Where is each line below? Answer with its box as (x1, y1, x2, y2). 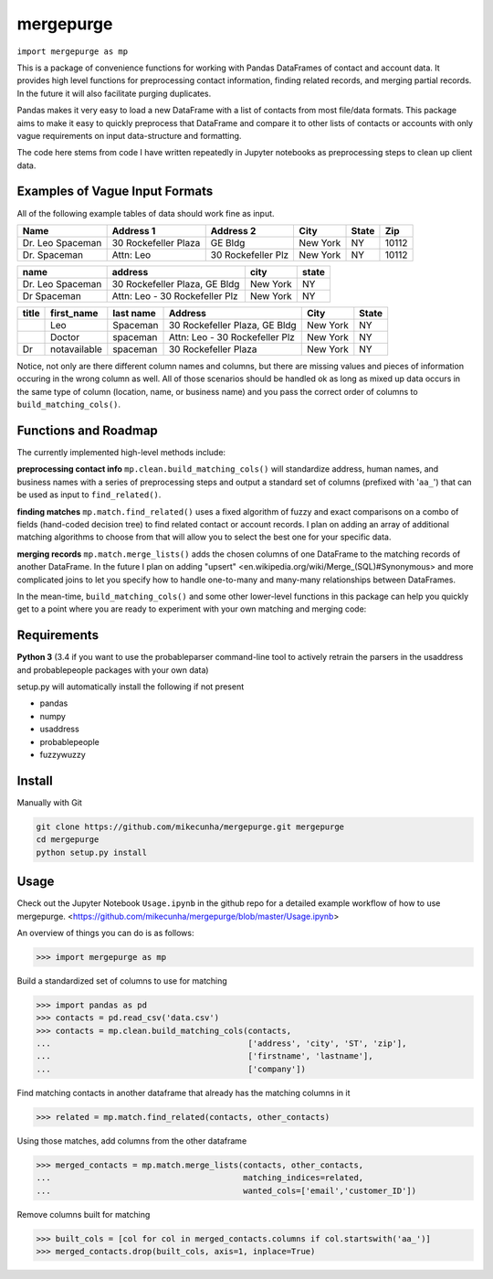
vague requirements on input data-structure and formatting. (16, 130, 242, 141)
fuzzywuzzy (39, 749, 86, 760)
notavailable (50, 343, 102, 356)
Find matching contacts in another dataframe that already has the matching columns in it (16, 1087, 351, 1098)
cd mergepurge (36, 835, 100, 845)
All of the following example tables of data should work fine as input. (16, 208, 275, 218)
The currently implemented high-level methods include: (16, 447, 226, 458)
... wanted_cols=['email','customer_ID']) (36, 1185, 417, 1196)
